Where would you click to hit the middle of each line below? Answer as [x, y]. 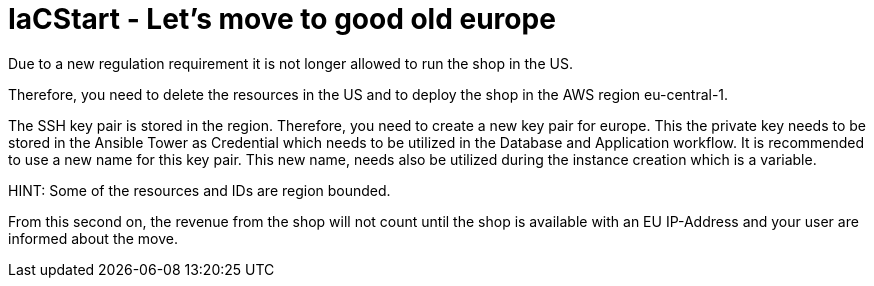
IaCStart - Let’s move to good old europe [282, 19]
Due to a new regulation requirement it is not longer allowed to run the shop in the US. [290, 63]
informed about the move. [93, 238]
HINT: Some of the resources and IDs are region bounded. [199, 190]
